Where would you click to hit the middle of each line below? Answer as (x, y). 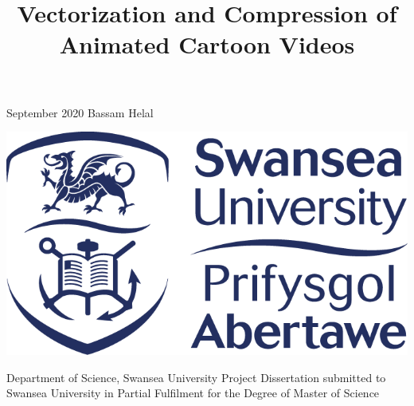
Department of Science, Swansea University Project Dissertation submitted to (196, 377)
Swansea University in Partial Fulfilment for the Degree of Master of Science (193, 393)
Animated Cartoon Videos (207, 44)
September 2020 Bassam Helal (80, 112)
